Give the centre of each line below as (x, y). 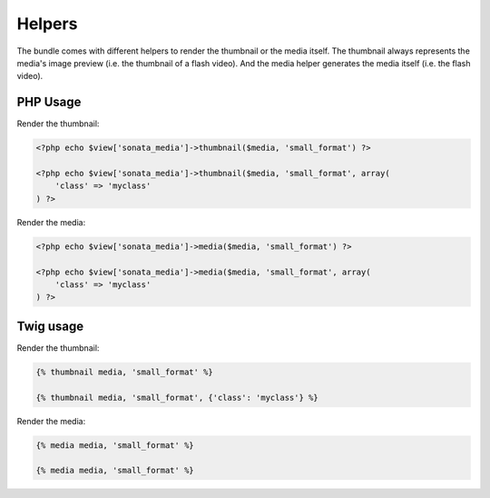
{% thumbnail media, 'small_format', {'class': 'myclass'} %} (177, 397)
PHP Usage (49, 102)
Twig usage (50, 326)
